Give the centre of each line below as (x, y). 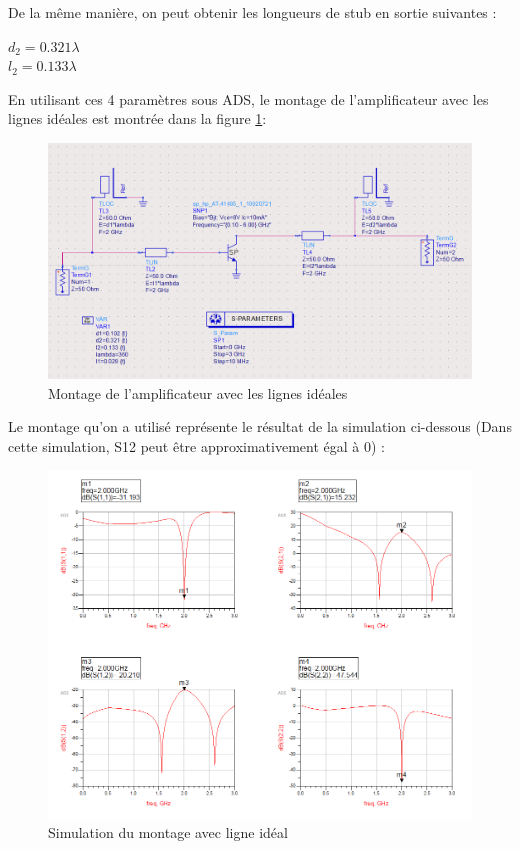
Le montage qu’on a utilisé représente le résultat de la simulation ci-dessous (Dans (260, 426)
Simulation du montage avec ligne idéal (168, 832)
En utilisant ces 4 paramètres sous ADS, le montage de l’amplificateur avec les (248, 98)
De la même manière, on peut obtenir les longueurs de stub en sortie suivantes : (252, 12)
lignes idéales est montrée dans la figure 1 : (137, 118)
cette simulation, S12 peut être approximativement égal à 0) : (196, 445)
